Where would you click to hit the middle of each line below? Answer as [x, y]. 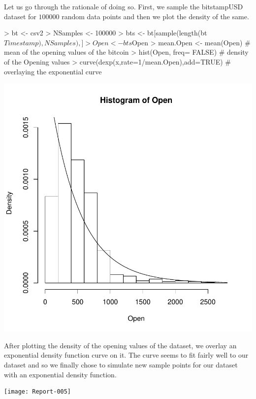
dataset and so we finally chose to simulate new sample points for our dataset [121, 364]
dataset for [20, 16]
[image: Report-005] [38, 392]
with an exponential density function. [60, 374]
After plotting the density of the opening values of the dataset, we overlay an [120, 345]
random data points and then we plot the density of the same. [155, 16]
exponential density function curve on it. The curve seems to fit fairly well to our [126, 355]
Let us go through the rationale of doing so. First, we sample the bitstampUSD [124, 6]
